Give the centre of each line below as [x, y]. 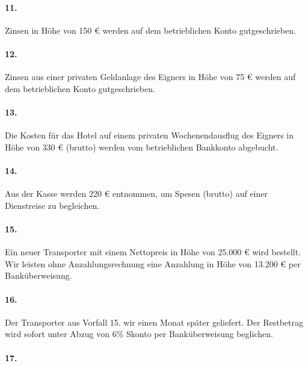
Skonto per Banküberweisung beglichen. [200, 334]
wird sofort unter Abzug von [57, 334]
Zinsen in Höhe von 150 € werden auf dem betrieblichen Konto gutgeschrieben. [150, 30]
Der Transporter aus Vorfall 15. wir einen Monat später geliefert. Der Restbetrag [154, 322]
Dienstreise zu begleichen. [52, 205]
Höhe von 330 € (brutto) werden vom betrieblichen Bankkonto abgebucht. [142, 147]
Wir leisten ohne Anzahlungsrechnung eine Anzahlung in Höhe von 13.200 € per [153, 263]
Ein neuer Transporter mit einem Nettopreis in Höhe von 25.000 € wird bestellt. [153, 252]
